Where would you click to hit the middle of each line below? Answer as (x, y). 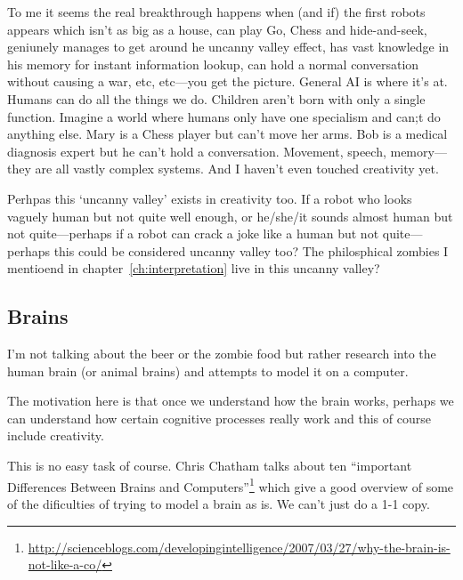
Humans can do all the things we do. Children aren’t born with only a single (216, 98)
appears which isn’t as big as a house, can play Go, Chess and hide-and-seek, (217, 29)
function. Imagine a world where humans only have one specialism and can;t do (224, 116)
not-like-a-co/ (65, 564)
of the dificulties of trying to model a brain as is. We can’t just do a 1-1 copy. (219, 503)
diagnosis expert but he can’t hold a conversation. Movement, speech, (197, 151)
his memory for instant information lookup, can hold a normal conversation (213, 64)
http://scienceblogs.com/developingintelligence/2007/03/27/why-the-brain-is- (239, 547)
